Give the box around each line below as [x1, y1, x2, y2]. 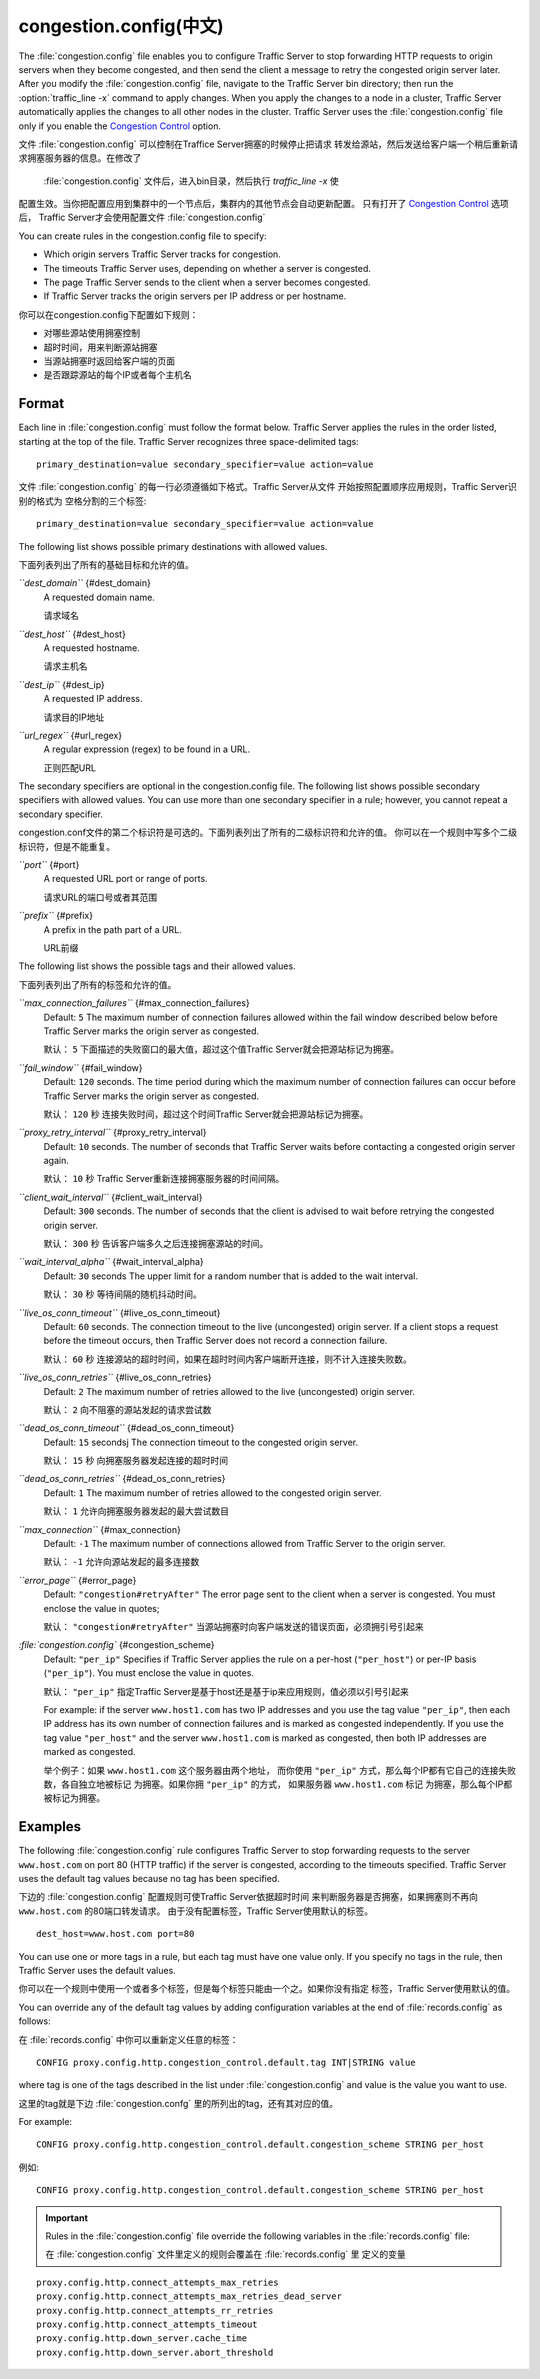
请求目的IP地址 [43, 711, 105, 723]
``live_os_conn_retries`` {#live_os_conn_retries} [18, 1371, 212, 1384]
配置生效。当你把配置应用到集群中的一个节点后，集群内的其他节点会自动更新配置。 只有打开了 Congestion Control [18, 198, 489, 210]
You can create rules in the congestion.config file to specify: [18, 230, 267, 242]
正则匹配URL [43, 761, 97, 774]
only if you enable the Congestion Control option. [18, 120, 222, 132]
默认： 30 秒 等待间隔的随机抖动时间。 [43, 1288, 202, 1300]
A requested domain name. [43, 591, 155, 603]
